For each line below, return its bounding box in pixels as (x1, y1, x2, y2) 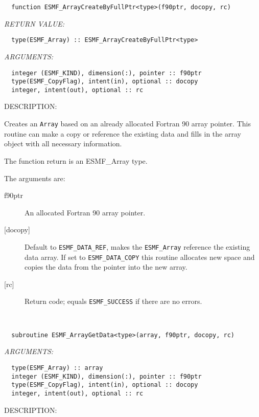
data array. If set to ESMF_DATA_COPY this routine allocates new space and (25, 251, 255, 262)
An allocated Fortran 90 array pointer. (25, 207, 146, 217)
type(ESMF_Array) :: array (11, 364, 103, 371)
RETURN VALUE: (4, 18, 65, 29)
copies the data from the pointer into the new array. (25, 261, 187, 272)
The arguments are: (4, 172, 65, 183)
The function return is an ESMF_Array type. (4, 155, 148, 166)
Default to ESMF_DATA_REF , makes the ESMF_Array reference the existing (25, 241, 250, 252)
